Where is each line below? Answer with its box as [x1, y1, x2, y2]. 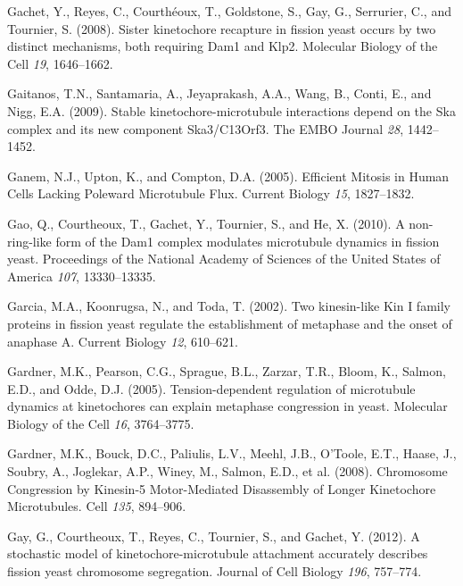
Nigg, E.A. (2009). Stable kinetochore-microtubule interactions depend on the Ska [7, 101, 456, 120]
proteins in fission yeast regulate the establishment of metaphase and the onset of [7, 314, 452, 332]
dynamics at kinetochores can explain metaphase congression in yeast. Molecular [7, 397, 448, 415]
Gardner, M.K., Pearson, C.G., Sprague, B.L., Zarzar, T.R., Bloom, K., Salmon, [7, 362, 446, 381]
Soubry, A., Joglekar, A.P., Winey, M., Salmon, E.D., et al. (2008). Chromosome [7, 462, 448, 481]
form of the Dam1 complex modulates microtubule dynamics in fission [55, 231, 440, 250]
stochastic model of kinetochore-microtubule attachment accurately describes [7, 544, 428, 563]
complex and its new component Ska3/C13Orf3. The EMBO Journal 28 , [7, 119, 404, 138]
